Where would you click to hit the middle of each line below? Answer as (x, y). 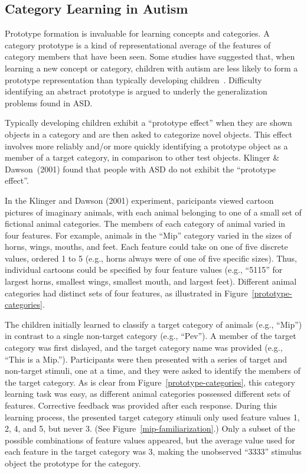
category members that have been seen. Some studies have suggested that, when (150, 56)
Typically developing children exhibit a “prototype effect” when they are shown (148, 123)
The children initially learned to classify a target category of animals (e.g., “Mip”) (153, 324)
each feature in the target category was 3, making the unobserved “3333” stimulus (153, 451)
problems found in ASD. (49, 102)
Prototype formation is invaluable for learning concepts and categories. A (137, 33)
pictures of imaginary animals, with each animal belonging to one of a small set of (153, 212)
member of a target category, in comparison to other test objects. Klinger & (142, 157)
